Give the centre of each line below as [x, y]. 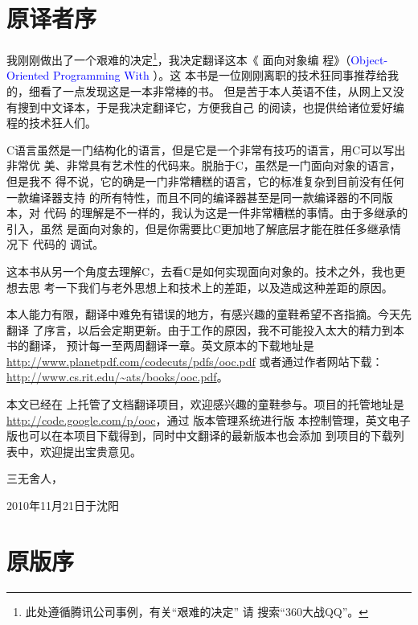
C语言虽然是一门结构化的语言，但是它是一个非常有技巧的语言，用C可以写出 [206, 149]
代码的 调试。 [68, 244]
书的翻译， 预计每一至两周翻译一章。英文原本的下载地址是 [160, 345]
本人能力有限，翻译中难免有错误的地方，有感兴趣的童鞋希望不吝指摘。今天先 [209, 314]
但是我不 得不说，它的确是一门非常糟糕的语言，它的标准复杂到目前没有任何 [205, 181]
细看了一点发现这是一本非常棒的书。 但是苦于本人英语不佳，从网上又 [211, 90]
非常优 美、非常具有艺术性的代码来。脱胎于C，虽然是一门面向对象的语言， [204, 165]
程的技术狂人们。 [51, 123]
